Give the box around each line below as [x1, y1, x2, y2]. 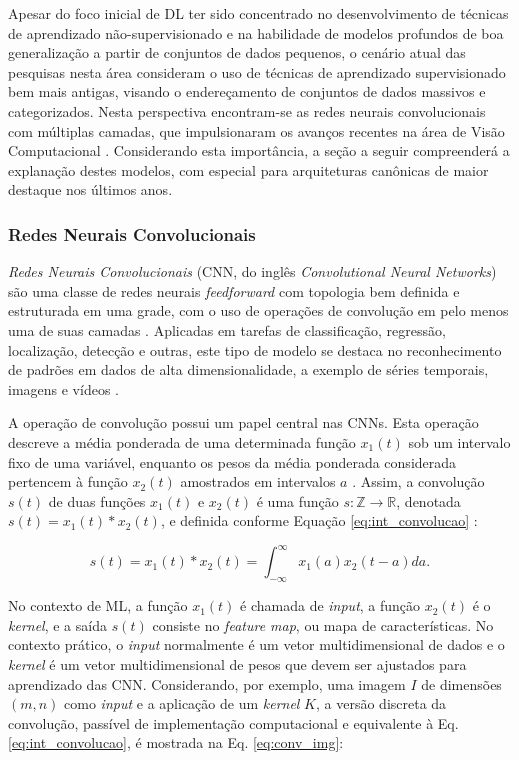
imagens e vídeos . [8, 378, 119, 399]
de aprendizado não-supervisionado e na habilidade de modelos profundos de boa [8, 22, 504, 43]
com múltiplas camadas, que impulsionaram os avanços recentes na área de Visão [8, 120, 505, 141]
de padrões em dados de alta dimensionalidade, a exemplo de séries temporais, [8, 359, 489, 380]
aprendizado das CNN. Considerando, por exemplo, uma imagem [8, 673, 406, 694]
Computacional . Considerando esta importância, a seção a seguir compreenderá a [8, 140, 510, 161]
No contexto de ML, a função [8, 595, 188, 616]
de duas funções [48, 490, 146, 511]
